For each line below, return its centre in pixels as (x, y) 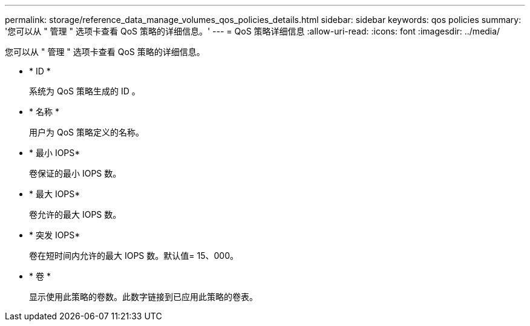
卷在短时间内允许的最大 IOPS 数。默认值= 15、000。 (134, 256)
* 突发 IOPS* (55, 235)
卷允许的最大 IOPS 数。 (75, 214)
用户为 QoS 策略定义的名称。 (87, 132)
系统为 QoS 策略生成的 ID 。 (85, 91)
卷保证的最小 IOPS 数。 (75, 173)
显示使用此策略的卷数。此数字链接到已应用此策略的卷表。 (143, 297)
